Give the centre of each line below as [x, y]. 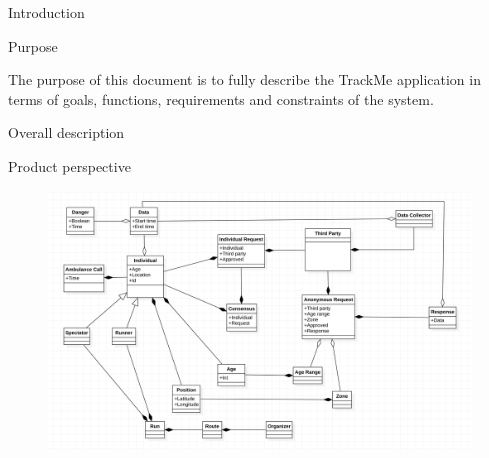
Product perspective [69, 165]
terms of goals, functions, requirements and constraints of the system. [221, 98]
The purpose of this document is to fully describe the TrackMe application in [244, 79]
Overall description [66, 132]
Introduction [46, 12]
